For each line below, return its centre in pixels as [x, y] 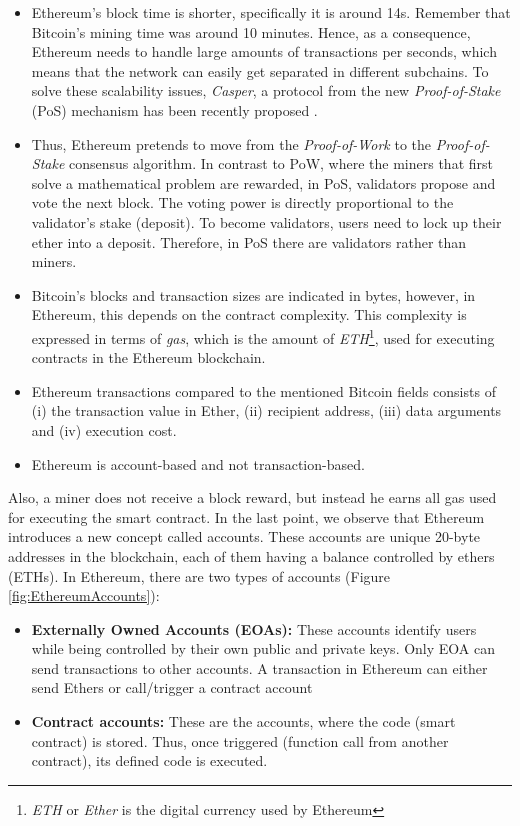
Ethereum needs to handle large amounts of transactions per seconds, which [264, 51]
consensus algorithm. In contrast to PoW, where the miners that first [281, 163]
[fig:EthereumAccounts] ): [84, 595]
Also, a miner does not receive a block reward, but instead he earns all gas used [252, 497]
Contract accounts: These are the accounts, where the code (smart [243, 721]
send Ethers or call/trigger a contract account [172, 687]
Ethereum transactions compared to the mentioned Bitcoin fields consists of [263, 390]
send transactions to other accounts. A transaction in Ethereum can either [259, 667]
